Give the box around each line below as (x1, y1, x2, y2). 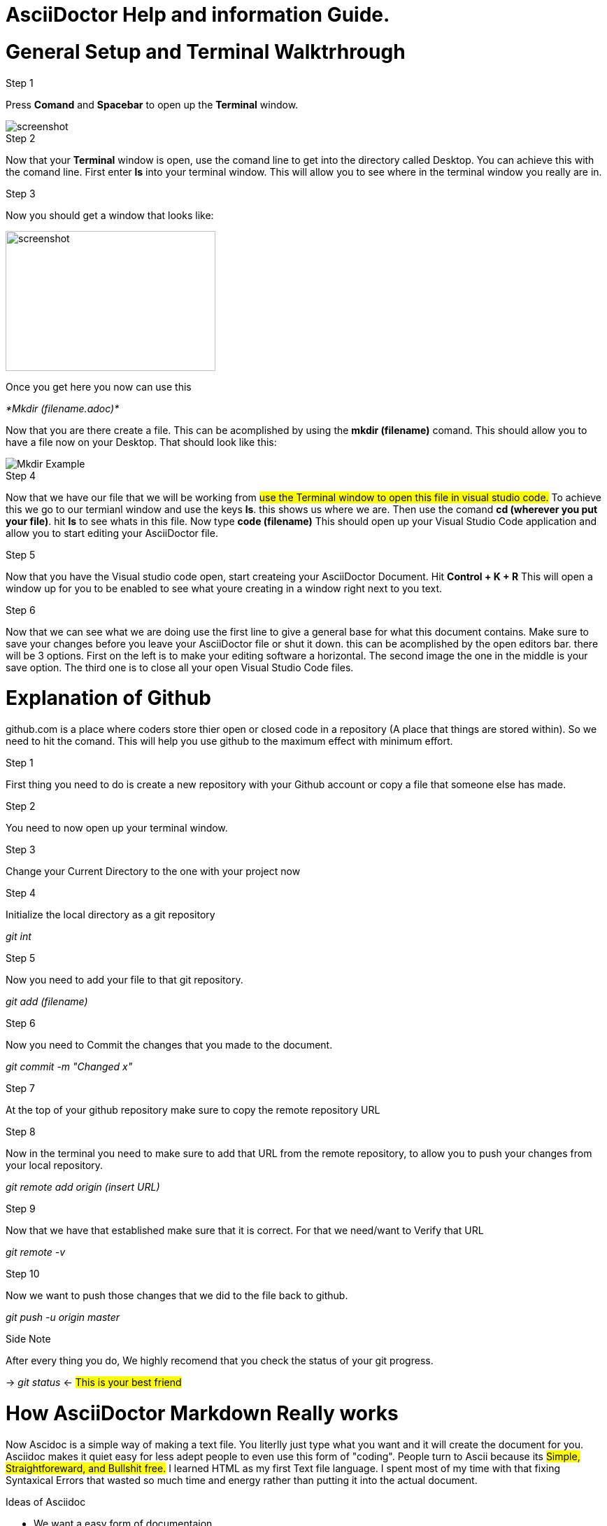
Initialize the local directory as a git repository (6, 909, 215, 920)
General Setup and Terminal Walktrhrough (6, 39, 406, 64)
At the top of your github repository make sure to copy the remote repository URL (6, 1104, 380, 1116)
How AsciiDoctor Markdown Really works (6, 1401, 399, 1425)
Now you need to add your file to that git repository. (6, 974, 243, 986)
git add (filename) (6, 995, 88, 1007)
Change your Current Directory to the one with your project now (6, 865, 301, 877)
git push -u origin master (6, 1311, 120, 1323)
